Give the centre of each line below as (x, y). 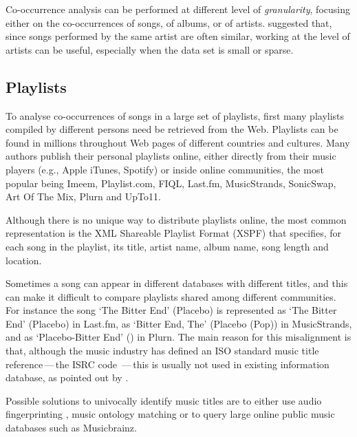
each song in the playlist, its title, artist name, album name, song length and (167, 246)
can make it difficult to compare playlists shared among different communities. (171, 296)
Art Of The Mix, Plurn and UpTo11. (83, 196)
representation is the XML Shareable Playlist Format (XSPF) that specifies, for (174, 233)
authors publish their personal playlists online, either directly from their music (171, 156)
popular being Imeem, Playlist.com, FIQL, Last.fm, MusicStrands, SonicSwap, (171, 183)
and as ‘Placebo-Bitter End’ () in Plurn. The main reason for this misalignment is (178, 337)
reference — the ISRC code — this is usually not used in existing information (167, 364)
